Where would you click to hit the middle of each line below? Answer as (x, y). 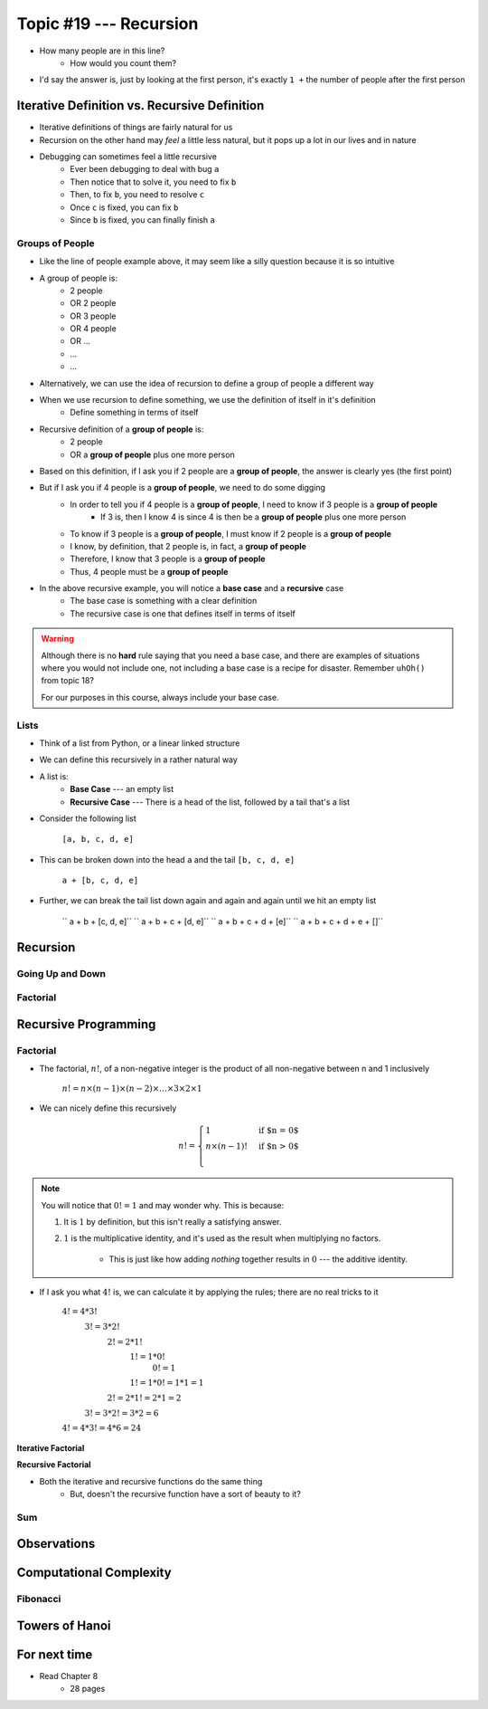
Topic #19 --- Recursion (108, 24)
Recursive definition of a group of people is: (122, 429)
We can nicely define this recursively (108, 1108)
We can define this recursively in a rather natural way (139, 759)
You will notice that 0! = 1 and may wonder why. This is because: (163, 1205)
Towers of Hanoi (64, 1625)
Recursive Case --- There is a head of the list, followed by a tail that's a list (210, 802)
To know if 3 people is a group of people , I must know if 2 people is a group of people (231, 533)
